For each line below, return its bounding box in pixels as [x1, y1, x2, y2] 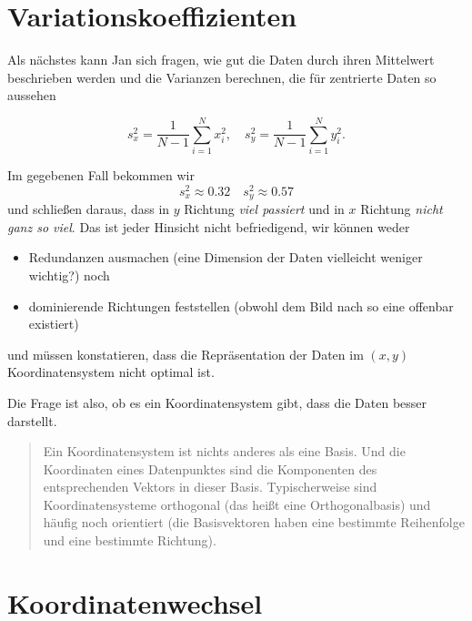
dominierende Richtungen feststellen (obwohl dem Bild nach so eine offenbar [28, 296, 454, 315]
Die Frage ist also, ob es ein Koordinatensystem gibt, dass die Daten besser [7, 392, 427, 412]
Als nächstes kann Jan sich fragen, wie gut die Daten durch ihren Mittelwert [7, 50, 435, 69]
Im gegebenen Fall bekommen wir [7, 166, 195, 185]
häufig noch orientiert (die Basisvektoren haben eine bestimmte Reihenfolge [43, 513, 465, 532]
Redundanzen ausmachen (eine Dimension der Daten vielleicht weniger [28, 248, 423, 267]
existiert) [28, 314, 79, 333]
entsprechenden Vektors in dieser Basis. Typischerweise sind [43, 477, 377, 496]
